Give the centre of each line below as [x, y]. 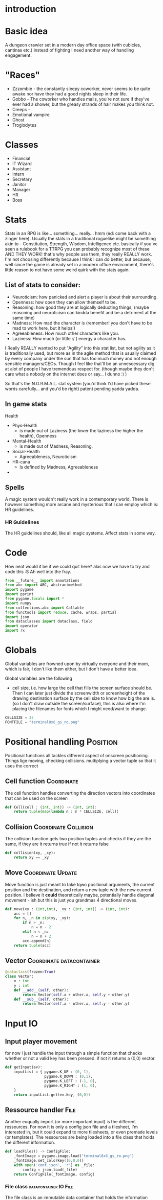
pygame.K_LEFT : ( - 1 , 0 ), [71, 1081]
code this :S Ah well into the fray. [38, 572]
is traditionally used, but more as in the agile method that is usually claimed [81, 353]
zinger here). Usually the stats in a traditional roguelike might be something [81, 238]
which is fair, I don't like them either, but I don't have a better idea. [71, 669]
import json [17, 617]
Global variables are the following [39, 678]
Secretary [22, 179]
